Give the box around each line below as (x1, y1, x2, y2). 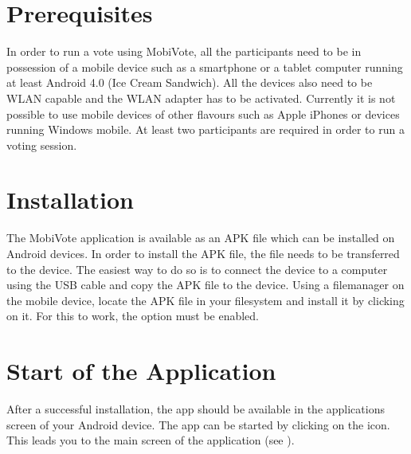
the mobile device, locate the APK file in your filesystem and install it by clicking (6, 292, 405, 308)
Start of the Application (6, 354, 276, 387)
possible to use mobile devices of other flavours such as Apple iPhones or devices (6, 105, 400, 122)
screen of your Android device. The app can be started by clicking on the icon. (6, 416, 390, 432)
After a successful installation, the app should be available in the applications (6, 401, 385, 417)
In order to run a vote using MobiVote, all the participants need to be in (6, 43, 362, 60)
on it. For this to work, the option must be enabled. (6, 307, 260, 324)
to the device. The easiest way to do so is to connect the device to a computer (6, 260, 388, 277)
